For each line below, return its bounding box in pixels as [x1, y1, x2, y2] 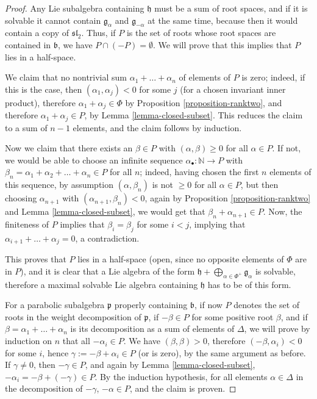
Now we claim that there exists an [5, 142, 133, 154]
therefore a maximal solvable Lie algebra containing [5, 278, 198, 290]
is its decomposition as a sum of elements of [70, 322, 235, 335]
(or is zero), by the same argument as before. [138, 346, 306, 359]
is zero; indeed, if [241, 71, 305, 84]
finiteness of [5, 218, 49, 231]
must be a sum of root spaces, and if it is [154, 2, 308, 14]
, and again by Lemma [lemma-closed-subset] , [85, 358, 255, 371]
